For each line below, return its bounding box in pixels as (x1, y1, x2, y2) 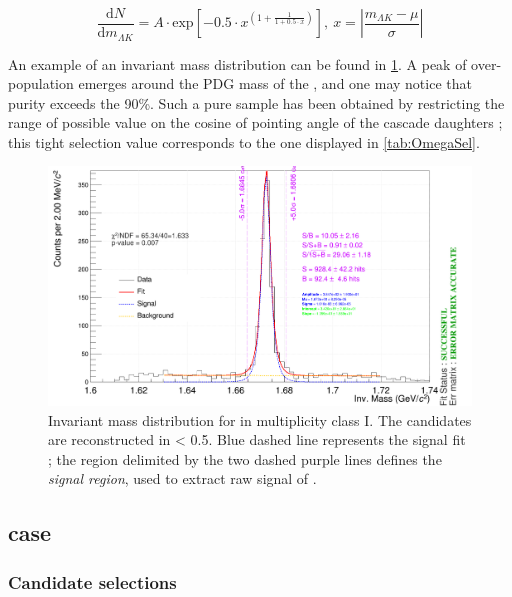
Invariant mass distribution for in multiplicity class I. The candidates (48, 409, 472, 430)
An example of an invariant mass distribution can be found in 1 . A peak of (8, 53, 467, 74)
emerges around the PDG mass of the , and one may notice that (78, 73, 472, 94)
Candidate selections (8, 569, 177, 594)
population (8, 73, 74, 94)
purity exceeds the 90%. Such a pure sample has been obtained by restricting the (8, 92, 505, 113)
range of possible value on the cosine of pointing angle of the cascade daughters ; (8, 112, 503, 133)
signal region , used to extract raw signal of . (48, 468, 317, 489)
